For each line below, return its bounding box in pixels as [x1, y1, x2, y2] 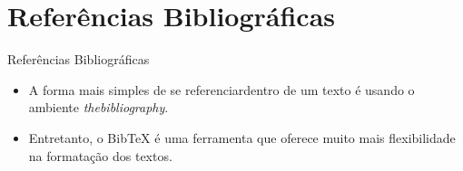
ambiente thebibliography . [28, 98, 169, 117]
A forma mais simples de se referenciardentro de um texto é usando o [28, 80, 415, 99]
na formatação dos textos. [28, 146, 172, 165]
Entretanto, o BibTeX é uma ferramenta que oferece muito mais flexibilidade [28, 128, 456, 147]
